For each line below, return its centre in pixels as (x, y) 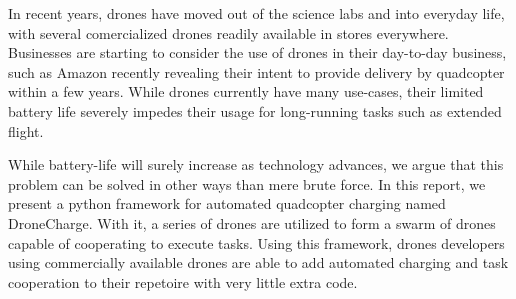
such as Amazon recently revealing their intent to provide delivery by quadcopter (256, 71)
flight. (26, 130)
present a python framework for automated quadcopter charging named (227, 203)
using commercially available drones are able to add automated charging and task (258, 262)
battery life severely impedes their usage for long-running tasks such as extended (255, 110)
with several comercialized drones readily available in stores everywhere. (228, 32)
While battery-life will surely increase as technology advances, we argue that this (256, 164)
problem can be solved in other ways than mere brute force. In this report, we (247, 183)
